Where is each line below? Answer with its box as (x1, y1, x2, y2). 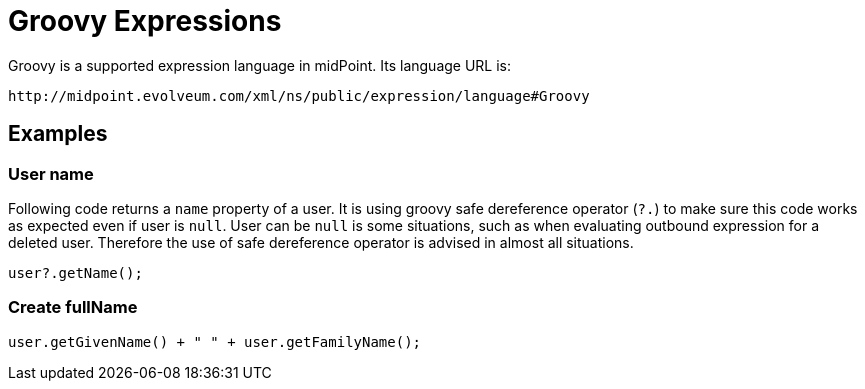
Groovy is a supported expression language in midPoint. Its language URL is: (8, 56, 512, 74)
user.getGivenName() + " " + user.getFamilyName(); (8, 333, 422, 350)
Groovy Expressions (8, 4, 282, 38)
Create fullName (8, 297, 138, 318)
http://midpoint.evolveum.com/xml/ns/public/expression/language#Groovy (8, 87, 590, 104)
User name (8, 163, 94, 184)
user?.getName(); (8, 264, 143, 281)
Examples (8, 121, 108, 147)
